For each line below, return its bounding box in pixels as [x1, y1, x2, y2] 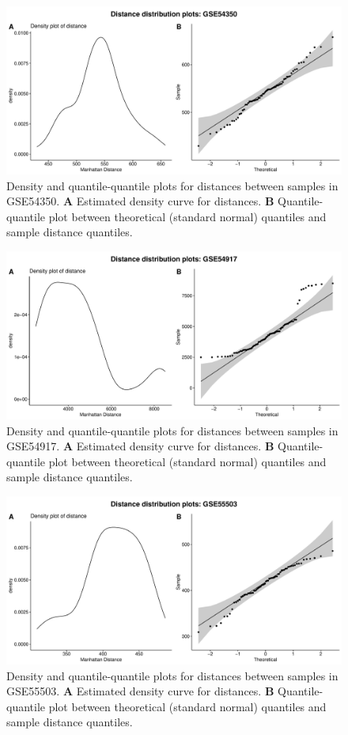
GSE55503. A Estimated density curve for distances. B [6, 683, 274, 699]
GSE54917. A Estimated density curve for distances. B [6, 438, 274, 454]
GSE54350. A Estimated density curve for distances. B [6, 193, 274, 209]
